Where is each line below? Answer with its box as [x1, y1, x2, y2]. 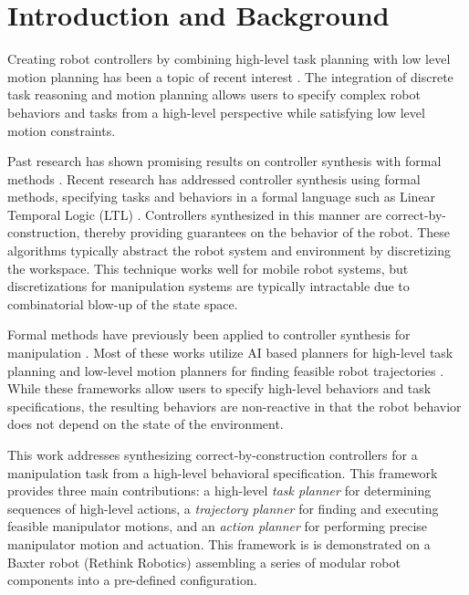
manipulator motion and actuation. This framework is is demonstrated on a [7, 534, 431, 553]
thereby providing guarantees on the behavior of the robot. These [84, 223, 451, 242]
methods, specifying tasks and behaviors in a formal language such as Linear [7, 187, 436, 206]
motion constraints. [7, 120, 116, 140]
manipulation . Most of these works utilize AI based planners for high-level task [7, 343, 453, 362]
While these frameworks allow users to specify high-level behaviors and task [7, 379, 432, 398]
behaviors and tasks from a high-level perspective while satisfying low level [7, 102, 425, 121]
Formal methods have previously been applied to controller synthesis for [7, 325, 411, 344]
